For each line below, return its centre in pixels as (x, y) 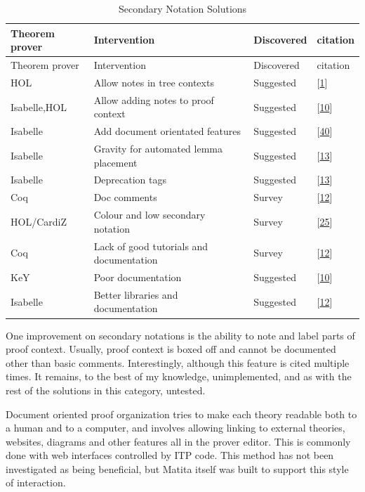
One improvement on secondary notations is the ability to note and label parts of (180, 335)
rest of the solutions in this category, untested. (106, 390)
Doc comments (125, 197)
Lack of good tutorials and (151, 246)
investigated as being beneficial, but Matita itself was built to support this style (177, 468)
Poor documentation (138, 277)
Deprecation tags (130, 180)
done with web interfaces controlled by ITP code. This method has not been (170, 455)
